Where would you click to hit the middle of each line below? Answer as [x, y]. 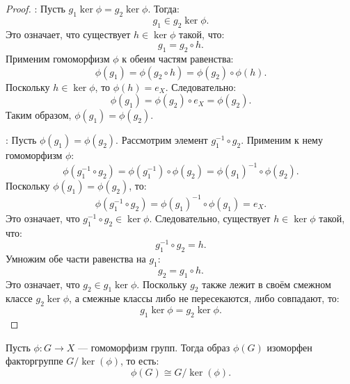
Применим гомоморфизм [58, 58]
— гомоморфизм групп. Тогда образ [154, 347]
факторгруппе [34, 361]
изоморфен [289, 347]
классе [19, 298]
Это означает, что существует [68, 34]
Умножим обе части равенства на [76, 259]
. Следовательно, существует [210, 218]
